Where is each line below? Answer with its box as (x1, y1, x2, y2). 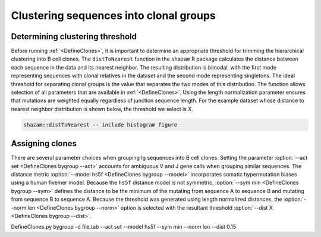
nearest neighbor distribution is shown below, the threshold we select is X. (11, 105, 193, 112)
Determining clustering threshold (11, 31, 137, 42)
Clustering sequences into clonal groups (11, 9, 216, 22)
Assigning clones (11, 138, 77, 148)
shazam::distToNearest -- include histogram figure (23, 121, 178, 128)
